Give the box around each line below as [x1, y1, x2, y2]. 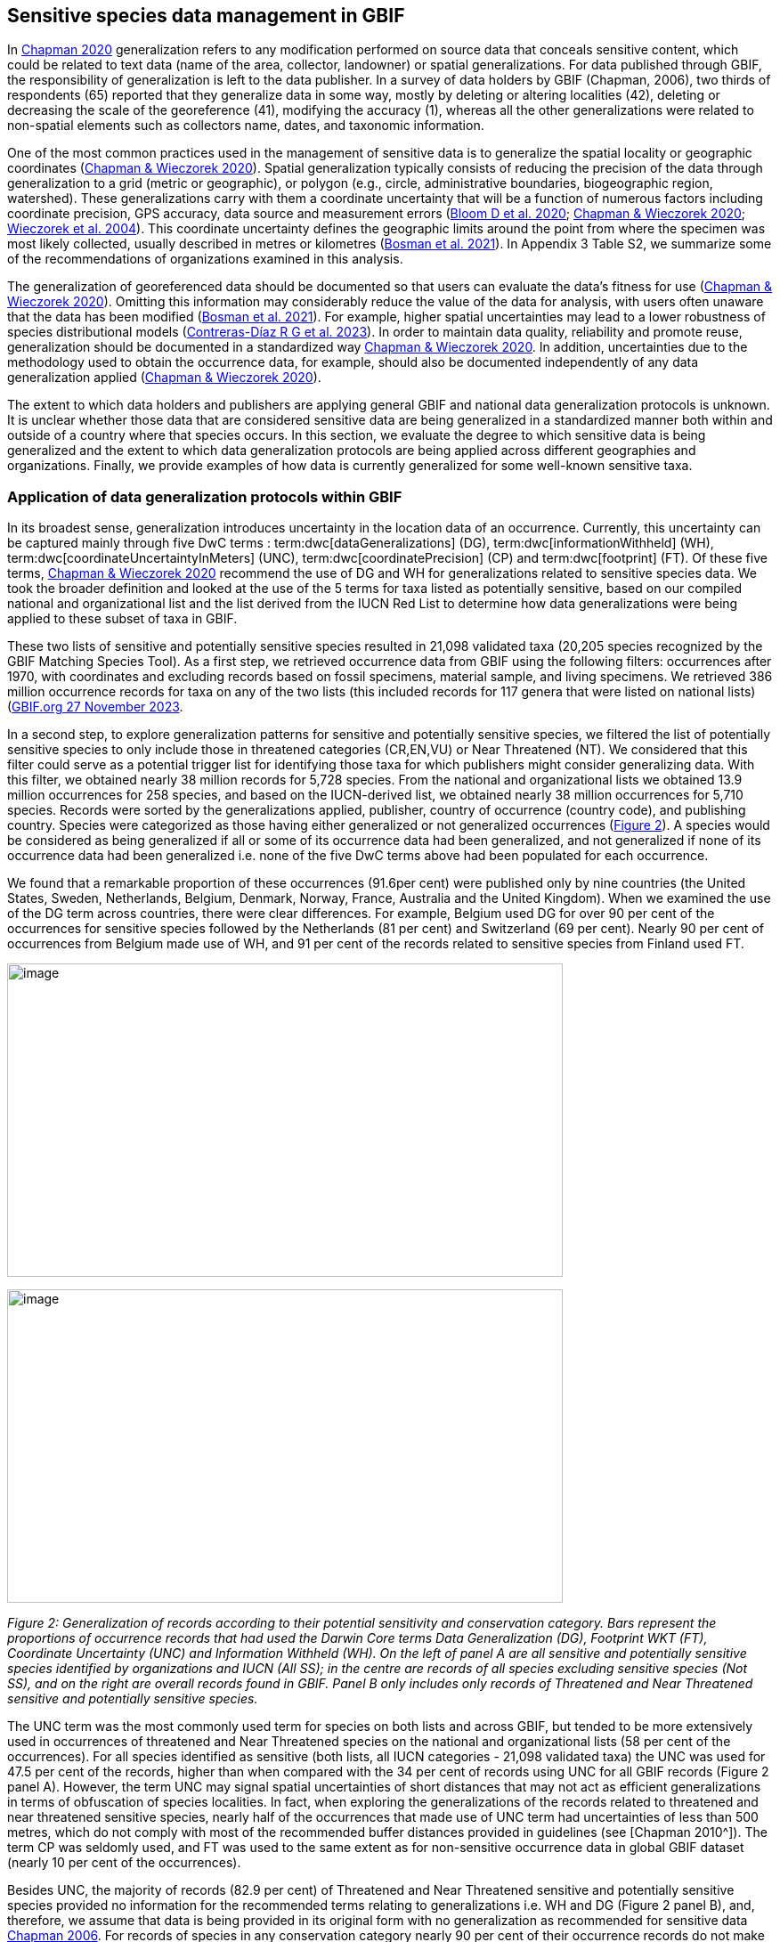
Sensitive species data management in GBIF [7, 4, 405, 27]
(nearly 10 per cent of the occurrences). [7, 1855, 241, 1871]
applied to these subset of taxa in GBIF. [7, 611, 238, 627]
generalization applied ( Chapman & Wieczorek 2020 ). [7, 370, 321, 386]
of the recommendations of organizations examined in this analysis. [7, 251, 403, 267]
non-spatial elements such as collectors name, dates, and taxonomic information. [7, 118, 484, 134]
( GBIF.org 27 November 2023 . [7, 699, 183, 715]
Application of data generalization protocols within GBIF [7, 487, 402, 506]
